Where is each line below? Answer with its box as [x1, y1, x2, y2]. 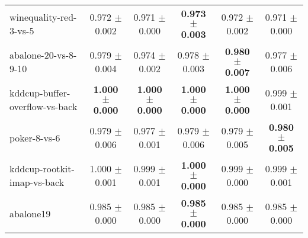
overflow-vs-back [9, 99, 78, 113]
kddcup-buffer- [9, 86, 70, 99]
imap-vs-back [9, 175, 65, 189]
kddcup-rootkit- [9, 162, 75, 175]
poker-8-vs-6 [9, 130, 60, 144]
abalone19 [9, 206, 51, 220]
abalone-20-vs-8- [9, 48, 77, 62]
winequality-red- [9, 10, 77, 24]
